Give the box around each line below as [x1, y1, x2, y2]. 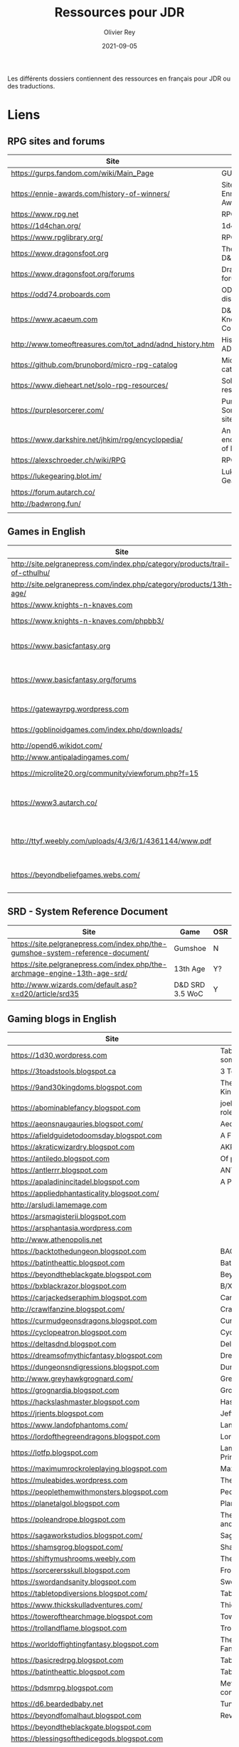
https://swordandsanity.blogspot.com [11, 1577, 137, 1587]
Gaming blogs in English [7, 1013, 117, 1025]
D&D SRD [174, 979, 206, 989]
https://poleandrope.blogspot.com [11, 1515, 126, 1525]
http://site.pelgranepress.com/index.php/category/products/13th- [11, 579, 233, 589]
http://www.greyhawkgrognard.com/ [11, 1374, 134, 1383]
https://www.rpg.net [11, 209, 79, 219]
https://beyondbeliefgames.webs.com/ [11, 870, 141, 880]
